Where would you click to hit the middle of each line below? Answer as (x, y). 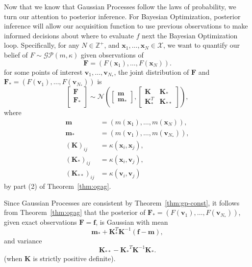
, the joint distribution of (151, 72)
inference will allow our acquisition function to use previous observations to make (126, 26)
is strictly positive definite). (74, 258)
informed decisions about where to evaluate (69, 35)
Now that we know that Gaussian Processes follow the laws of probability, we (120, 6)
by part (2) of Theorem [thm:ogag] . (58, 186)
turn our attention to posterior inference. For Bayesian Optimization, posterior (122, 16)
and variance (23, 240)
